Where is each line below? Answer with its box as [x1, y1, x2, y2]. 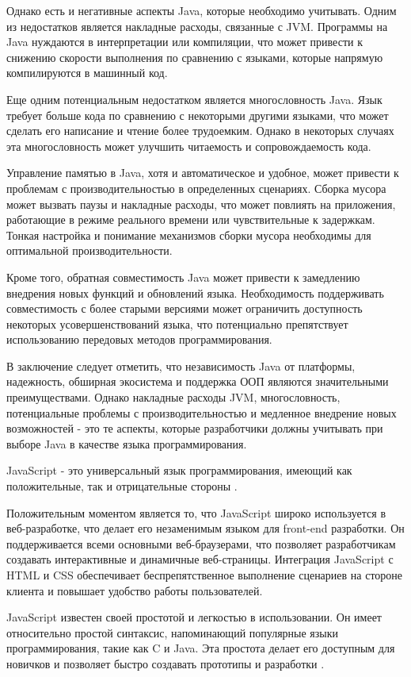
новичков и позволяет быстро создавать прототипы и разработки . [6, 655, 325, 671]
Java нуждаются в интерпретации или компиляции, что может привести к [6, 33, 363, 50]
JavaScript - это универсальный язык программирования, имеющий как [6, 462, 352, 479]
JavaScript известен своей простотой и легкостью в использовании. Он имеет [6, 609, 382, 625]
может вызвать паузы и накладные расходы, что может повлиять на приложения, [6, 195, 396, 212]
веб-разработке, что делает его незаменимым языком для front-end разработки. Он [6, 520, 405, 537]
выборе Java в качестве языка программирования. [6, 435, 247, 452]
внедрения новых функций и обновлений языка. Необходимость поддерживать [6, 284, 384, 301]
